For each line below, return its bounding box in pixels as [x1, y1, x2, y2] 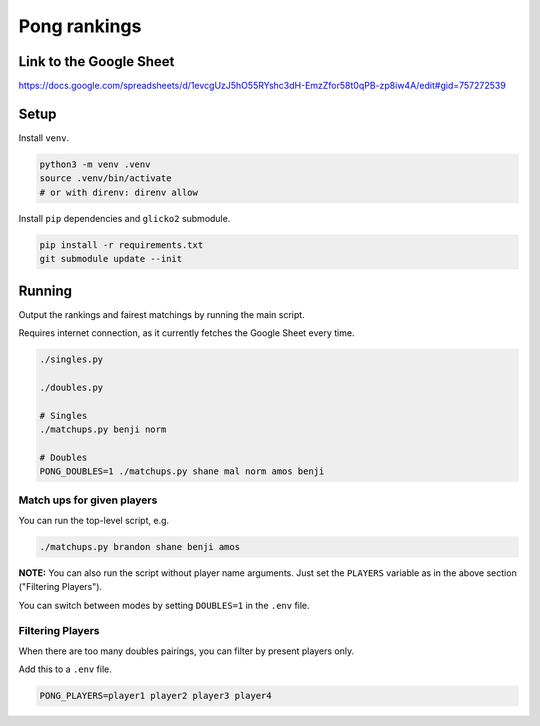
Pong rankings [18, 15, 142, 37]
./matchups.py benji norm [39, 423, 167, 435]
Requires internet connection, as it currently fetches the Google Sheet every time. [18, 326, 355, 339]
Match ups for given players [18, 493, 158, 507]
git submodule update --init [39, 253, 183, 265]
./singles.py [39, 353, 104, 365]
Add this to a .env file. [18, 663, 112, 675]
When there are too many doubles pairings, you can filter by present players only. [18, 645, 355, 657]
